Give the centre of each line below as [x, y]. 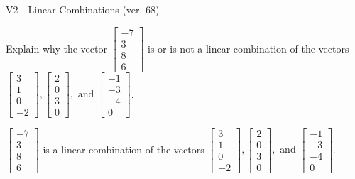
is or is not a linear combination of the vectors [248, 48]
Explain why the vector [56, 48]
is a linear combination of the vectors [124, 149]
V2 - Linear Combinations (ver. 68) [83, 9]
